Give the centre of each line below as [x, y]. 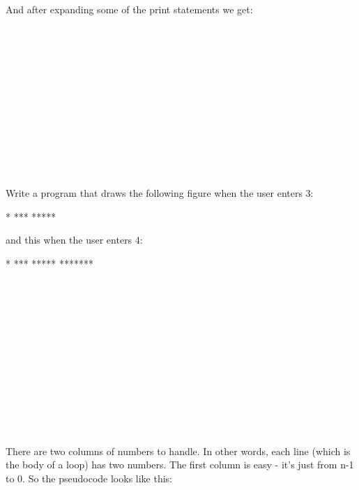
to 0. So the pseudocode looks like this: [89, 478]
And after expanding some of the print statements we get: [129, 9]
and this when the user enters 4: [74, 240]
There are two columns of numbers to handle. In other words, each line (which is [178, 451]
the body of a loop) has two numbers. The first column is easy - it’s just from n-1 [180, 465]
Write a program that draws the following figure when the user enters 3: [160, 193]
